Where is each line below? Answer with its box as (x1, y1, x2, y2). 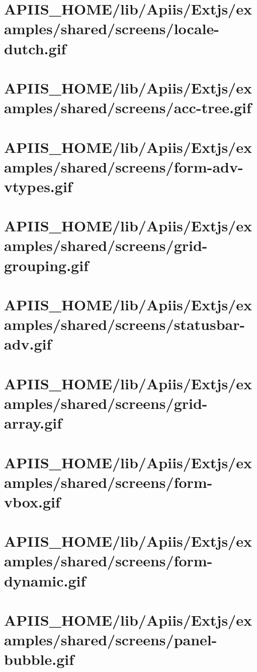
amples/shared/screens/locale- (4, 18, 219, 39)
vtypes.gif (4, 176, 72, 196)
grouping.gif (4, 255, 89, 275)
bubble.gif (4, 649, 74, 669)
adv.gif (4, 333, 52, 354)
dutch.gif (4, 38, 66, 58)
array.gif (4, 412, 62, 433)
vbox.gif (4, 491, 60, 512)
